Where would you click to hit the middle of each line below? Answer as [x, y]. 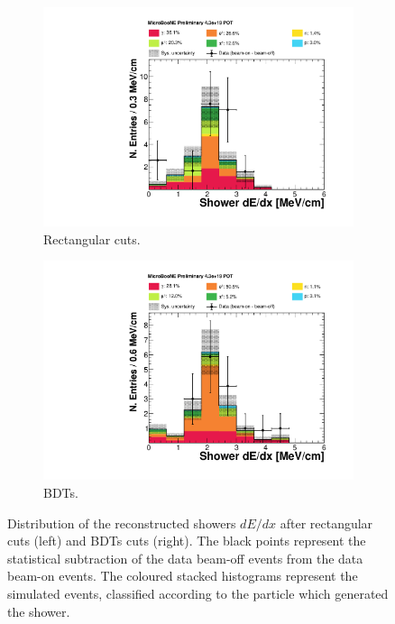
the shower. [39, 611]
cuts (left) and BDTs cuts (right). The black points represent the [187, 541]
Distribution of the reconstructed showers [122, 523]
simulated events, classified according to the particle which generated [198, 593]
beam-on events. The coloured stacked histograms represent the [183, 576]
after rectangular [326, 523]
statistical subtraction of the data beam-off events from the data [185, 558]
